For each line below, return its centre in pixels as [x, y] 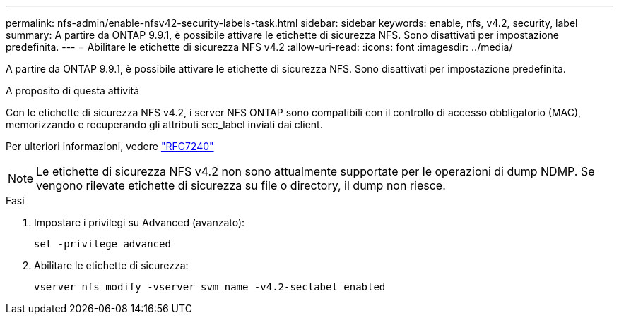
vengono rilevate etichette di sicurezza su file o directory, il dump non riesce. [241, 185]
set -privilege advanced [102, 244]
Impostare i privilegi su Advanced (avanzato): [140, 222]
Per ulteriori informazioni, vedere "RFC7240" [110, 146]
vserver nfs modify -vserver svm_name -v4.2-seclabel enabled [210, 287]
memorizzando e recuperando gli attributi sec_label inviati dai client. [164, 124]
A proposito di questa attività [73, 91]
